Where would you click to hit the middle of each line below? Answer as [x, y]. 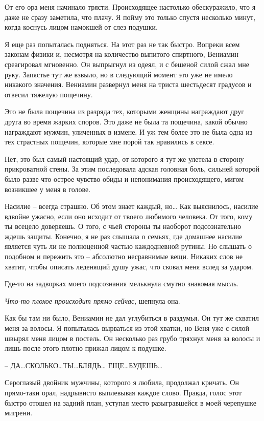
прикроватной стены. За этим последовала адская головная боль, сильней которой [132, 169]
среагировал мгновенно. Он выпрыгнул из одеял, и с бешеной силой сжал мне [127, 64]
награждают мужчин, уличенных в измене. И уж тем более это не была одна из [129, 131]
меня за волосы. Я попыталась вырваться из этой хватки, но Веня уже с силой [127, 328]
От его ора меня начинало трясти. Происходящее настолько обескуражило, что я [130, 7]
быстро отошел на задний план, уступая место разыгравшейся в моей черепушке [130, 402]
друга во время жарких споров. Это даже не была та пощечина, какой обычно [126, 121]
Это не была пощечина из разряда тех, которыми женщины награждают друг [124, 111]
